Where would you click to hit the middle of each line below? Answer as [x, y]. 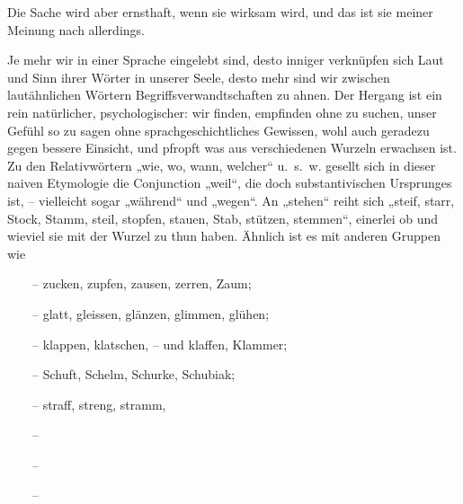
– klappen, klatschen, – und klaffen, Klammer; [160, 344]
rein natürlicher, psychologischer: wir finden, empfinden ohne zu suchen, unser [222, 112]
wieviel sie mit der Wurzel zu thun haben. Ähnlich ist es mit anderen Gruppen [224, 236]
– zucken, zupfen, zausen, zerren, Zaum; [142, 283]
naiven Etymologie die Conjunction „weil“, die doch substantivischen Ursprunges [230, 183]
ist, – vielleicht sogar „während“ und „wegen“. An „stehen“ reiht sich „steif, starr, [231, 200]
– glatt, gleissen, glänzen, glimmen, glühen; [151, 313]
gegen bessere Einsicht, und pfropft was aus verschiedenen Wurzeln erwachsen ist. [232, 148]
